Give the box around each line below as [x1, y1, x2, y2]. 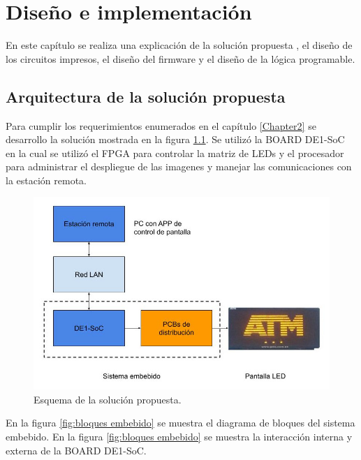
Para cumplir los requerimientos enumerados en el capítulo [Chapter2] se [6, 118, 316, 133]
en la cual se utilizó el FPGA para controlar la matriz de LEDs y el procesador [6, 145, 344, 160]
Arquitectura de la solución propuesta [6, 85, 286, 107]
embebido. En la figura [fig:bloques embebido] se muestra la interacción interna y [6, 429, 353, 443]
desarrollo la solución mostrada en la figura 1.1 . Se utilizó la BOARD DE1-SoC [6, 132, 345, 147]
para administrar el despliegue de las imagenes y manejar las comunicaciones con [6, 159, 352, 174]
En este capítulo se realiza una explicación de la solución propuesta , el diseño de [6, 38, 353, 52]
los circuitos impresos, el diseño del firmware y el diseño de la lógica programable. [6, 51, 355, 66]
